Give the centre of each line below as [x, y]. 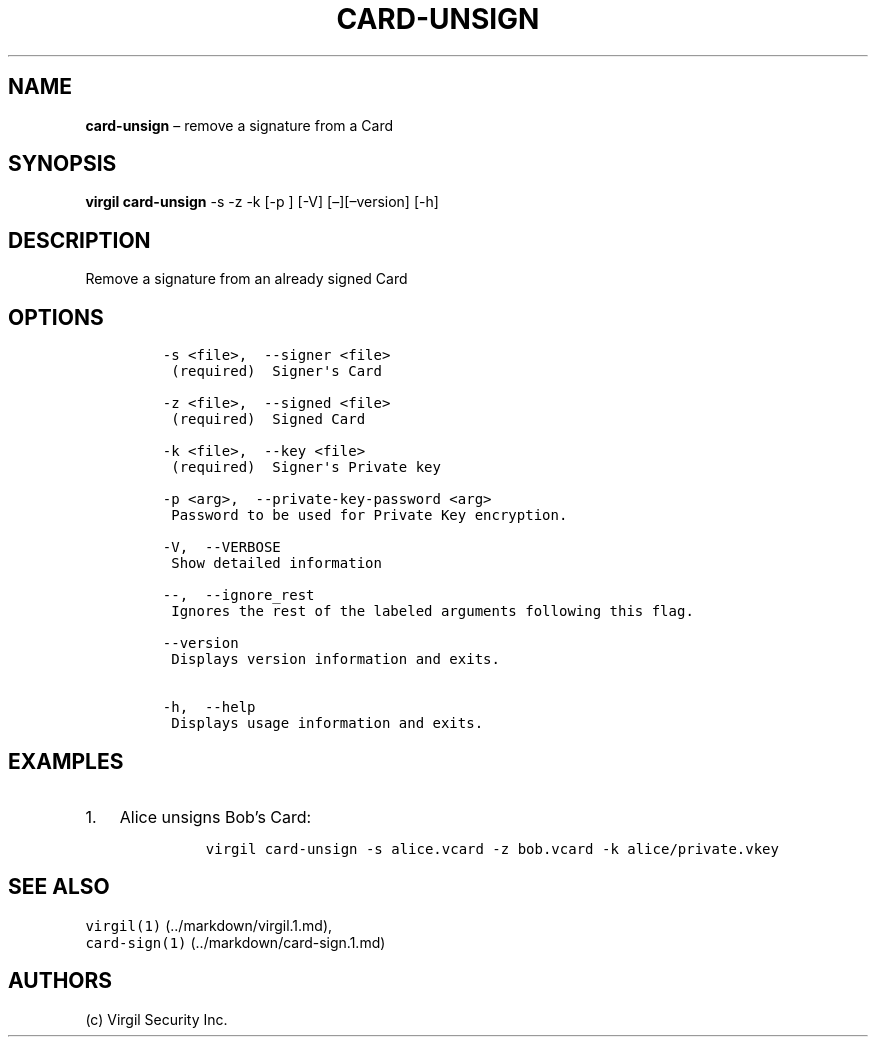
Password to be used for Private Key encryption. [369, 515]
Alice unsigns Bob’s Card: [215, 816]
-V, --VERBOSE [221, 547]
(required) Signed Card [268, 419]
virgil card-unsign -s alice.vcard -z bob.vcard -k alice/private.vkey [492, 848]
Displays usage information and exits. [327, 723]
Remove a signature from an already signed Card [246, 279]
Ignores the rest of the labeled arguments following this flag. [432, 611]
